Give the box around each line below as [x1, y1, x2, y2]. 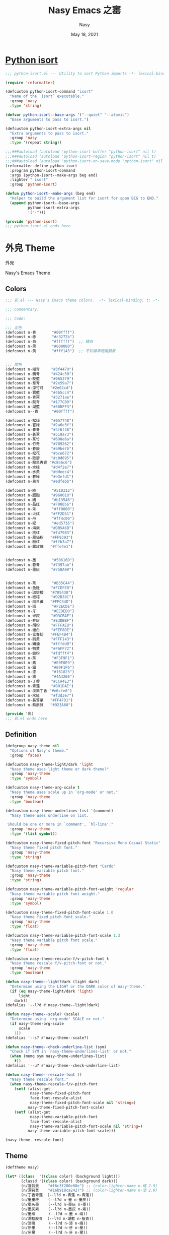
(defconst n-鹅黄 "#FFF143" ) [5, 637, 74, 642]
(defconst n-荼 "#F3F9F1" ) [5, 656, 74, 661]
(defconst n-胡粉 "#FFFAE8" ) [5, 623, 74, 628]
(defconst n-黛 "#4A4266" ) [5, 674, 74, 679]
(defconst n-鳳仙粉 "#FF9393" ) [5, 535, 73, 540]
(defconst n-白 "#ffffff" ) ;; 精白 [5, 339, 94, 344]
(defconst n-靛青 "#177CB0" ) [5, 399, 74, 405]
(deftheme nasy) [5, 1164, 39, 1169]
